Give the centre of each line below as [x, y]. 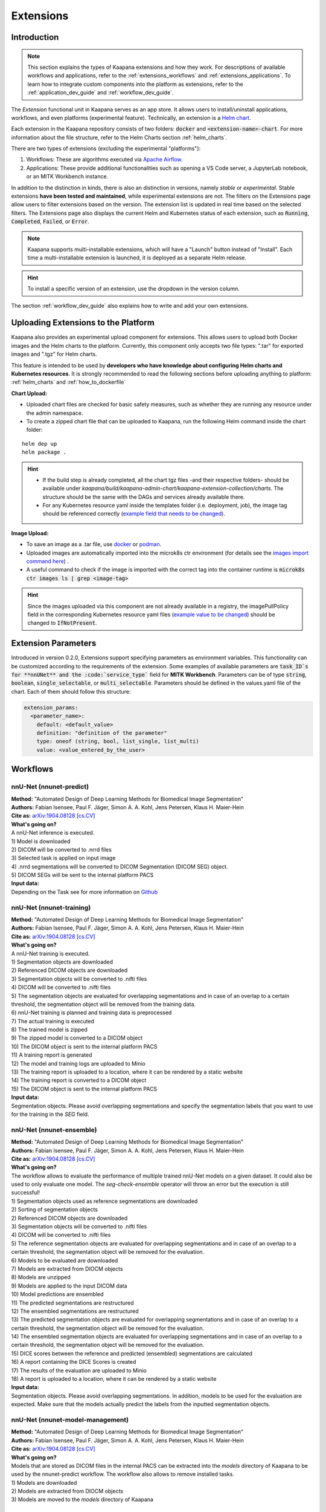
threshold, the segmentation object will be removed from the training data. [104, 1004]
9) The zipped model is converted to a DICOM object [77, 1038]
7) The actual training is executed [53, 1021]
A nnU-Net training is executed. [50, 953]
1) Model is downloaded [41, 841]
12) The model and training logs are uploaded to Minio [78, 1063]
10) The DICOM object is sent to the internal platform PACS [84, 1046]
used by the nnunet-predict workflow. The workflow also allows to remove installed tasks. [123, 1474]
